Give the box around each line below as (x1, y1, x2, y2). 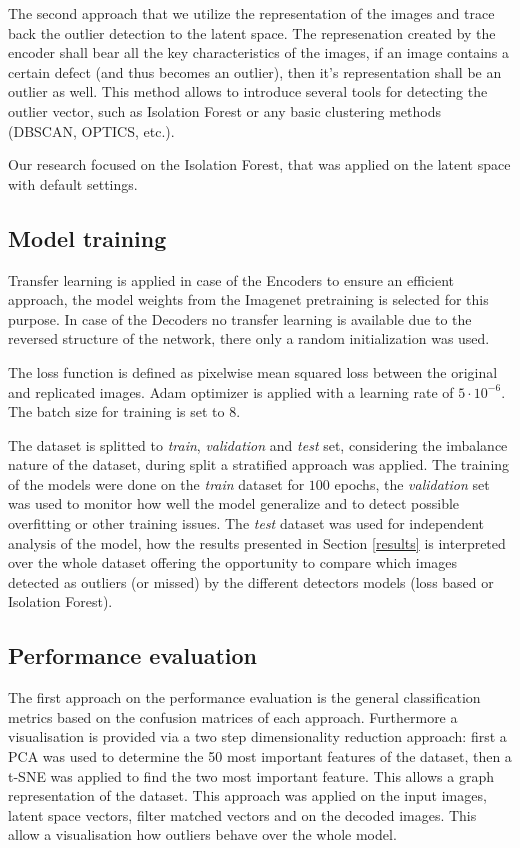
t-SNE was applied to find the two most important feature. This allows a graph (8, 765, 494, 786)
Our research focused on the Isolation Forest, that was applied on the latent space (8, 154, 511, 175)
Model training (8, 222, 167, 253)
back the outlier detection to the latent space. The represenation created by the (8, 22, 496, 43)
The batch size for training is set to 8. (8, 401, 241, 422)
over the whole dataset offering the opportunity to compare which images (8, 552, 458, 573)
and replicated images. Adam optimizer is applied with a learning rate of (8, 381, 454, 402)
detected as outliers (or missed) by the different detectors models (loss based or (8, 571, 494, 592)
